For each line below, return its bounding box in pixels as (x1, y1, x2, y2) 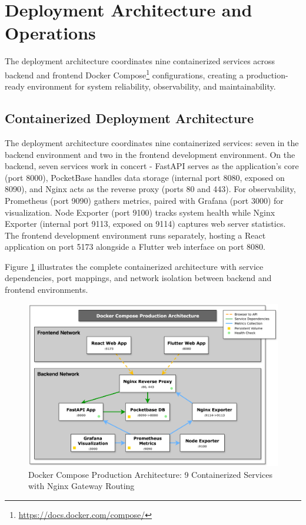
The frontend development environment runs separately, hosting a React (5, 229, 266, 241)
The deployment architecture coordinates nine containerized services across (5, 55, 275, 67)
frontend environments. (5, 283, 88, 296)
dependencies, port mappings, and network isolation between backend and (5, 272, 272, 284)
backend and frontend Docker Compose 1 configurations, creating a (5, 67, 244, 81)
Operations (5, 21, 96, 45)
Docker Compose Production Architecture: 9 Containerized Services (28, 468, 272, 480)
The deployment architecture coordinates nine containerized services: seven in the (5, 136, 299, 148)
